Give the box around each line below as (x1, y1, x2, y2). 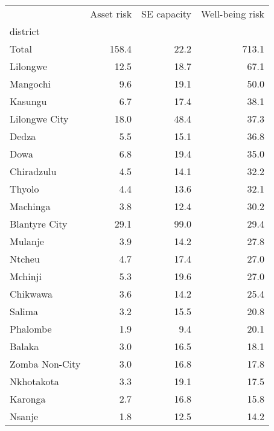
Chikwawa (10, 287, 53, 301)
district (10, 24, 40, 38)
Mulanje (10, 234, 44, 248)
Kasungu (10, 94, 47, 108)
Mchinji (10, 269, 42, 283)
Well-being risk (201, 7, 265, 21)
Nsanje (10, 409, 39, 423)
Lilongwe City (10, 112, 69, 126)
